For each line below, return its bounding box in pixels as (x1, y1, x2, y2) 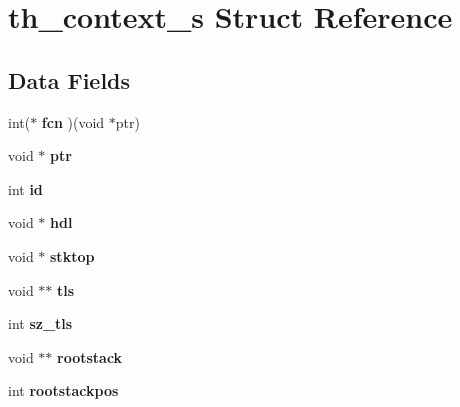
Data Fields (8, 64, 131, 95)
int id (8, 178, 43, 199)
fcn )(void (41, 111, 105, 132)
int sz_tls (8, 313, 73, 334)
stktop (50, 245, 95, 266)
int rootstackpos (8, 380, 119, 401)
